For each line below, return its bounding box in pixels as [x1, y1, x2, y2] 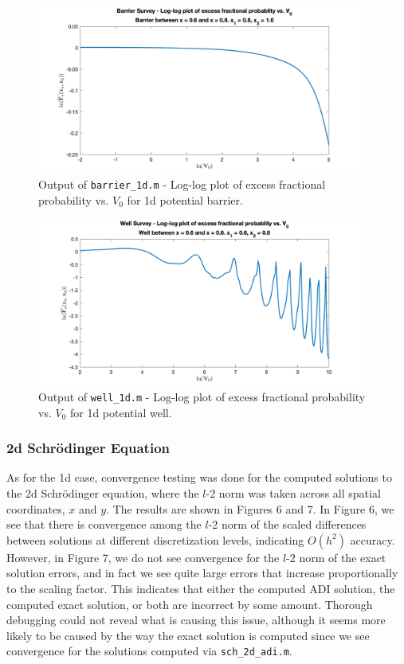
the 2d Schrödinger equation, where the [6, 485, 199, 501]
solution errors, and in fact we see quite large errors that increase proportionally [6, 564, 398, 581]
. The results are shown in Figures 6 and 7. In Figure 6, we [106, 500, 394, 517]
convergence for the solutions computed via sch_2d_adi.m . [6, 643, 292, 659]
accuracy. [350, 531, 395, 548]
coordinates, [6, 500, 65, 517]
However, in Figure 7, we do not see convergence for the [6, 549, 280, 565]
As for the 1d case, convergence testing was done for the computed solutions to [6, 469, 392, 486]
